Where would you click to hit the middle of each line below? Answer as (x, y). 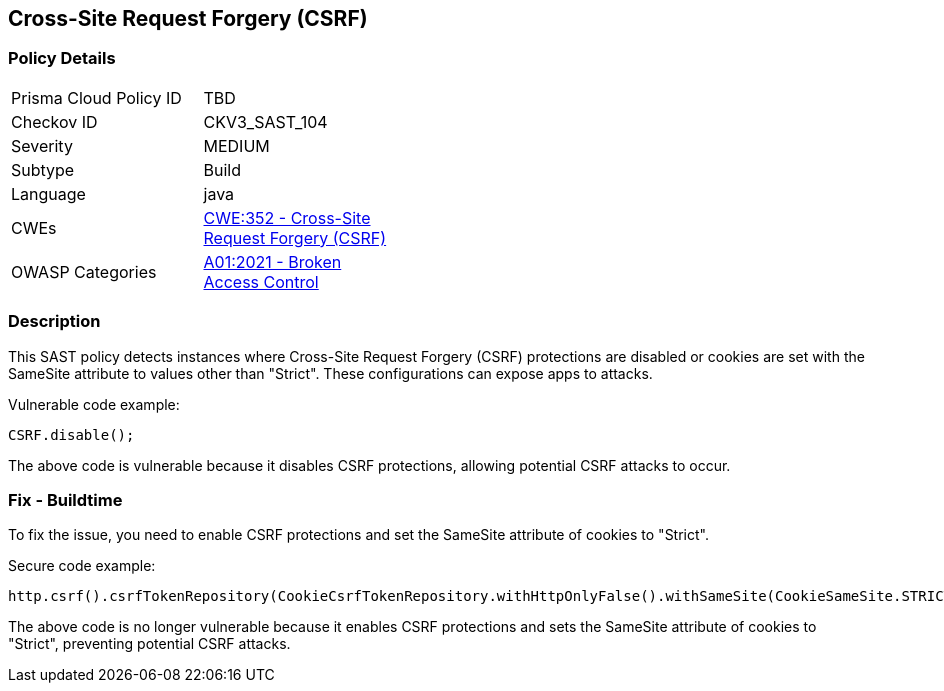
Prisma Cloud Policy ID (96, 97)
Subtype (43, 169)
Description (54, 321)
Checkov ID (54, 121)
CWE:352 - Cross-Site (287, 217)
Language (48, 193)
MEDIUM (236, 145)
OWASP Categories (84, 271)
